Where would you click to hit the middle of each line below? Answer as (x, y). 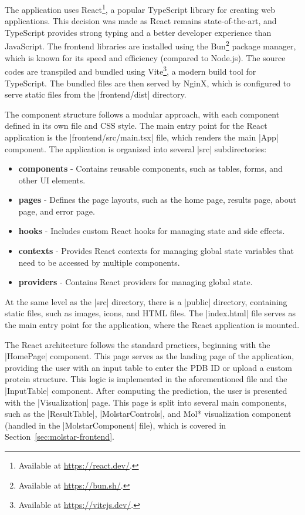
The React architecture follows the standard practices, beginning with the (138, 344)
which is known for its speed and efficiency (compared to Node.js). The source (145, 57)
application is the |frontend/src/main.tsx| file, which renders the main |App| (142, 137)
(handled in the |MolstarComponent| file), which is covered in (116, 425)
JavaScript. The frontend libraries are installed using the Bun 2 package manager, (150, 45)
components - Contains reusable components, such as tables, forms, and (150, 168)
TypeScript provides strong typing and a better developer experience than (138, 32)
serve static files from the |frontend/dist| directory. (96, 94)
